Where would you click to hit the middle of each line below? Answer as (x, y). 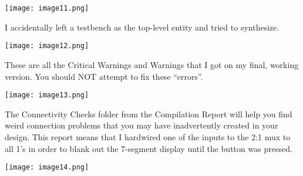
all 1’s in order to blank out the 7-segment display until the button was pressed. (149, 148)
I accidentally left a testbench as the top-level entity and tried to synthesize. (142, 27)
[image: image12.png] (47, 46)
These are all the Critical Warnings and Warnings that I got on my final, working (152, 64)
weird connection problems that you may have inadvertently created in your (142, 125)
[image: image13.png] (47, 95)
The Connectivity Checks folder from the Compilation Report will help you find (149, 114)
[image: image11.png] (47, 8)
